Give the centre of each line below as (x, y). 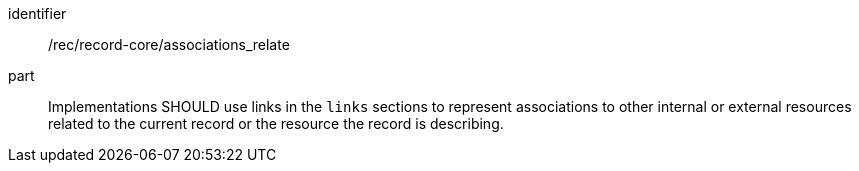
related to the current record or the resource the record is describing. (276, 123)
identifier (37, 13)
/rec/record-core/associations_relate (169, 44)
